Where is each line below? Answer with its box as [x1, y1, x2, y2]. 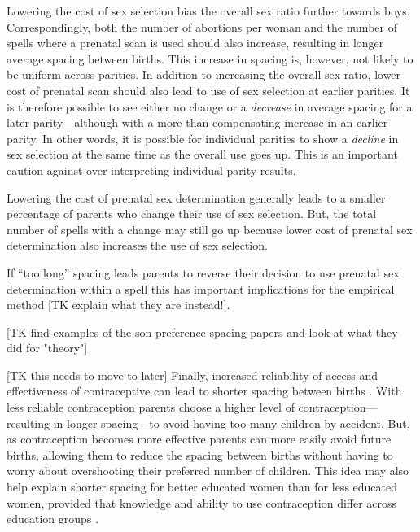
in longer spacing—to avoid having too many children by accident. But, [53, 414, 410, 431]
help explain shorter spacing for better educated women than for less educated [7, 478, 398, 495]
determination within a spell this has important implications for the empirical [7, 280, 395, 297]
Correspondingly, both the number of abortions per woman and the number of [7, 18, 397, 35]
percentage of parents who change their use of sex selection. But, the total [7, 205, 377, 222]
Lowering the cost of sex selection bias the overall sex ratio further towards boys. [7, 2, 410, 19]
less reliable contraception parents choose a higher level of [7, 399, 295, 416]
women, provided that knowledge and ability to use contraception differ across [7, 494, 397, 511]
